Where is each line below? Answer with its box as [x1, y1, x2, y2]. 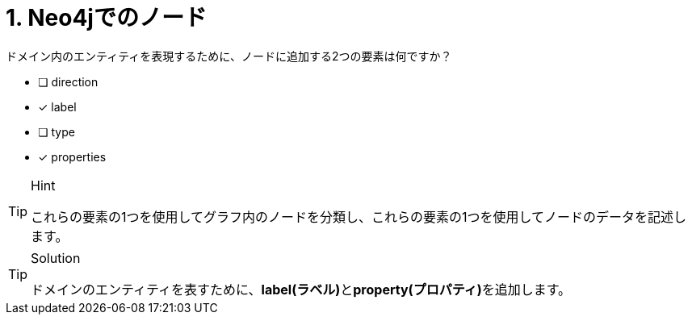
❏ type [38, 124, 75, 139]
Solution [31, 249, 81, 266]
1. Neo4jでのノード [6, 4, 207, 31]
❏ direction [38, 74, 99, 89]
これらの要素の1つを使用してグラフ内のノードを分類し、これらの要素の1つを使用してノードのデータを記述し [31, 208, 687, 225]
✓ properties [38, 149, 107, 164]
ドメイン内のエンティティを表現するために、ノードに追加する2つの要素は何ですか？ [6, 48, 452, 63]
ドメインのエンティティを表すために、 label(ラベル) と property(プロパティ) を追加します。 [31, 281, 572, 298]
